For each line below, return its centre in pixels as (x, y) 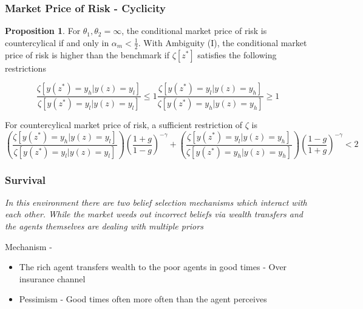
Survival (25, 179)
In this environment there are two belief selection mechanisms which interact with (156, 202)
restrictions (25, 68)
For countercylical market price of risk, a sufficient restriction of (124, 125)
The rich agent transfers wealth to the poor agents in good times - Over (153, 267)
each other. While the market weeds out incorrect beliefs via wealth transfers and (154, 214)
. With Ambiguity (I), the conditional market (222, 42)
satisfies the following (237, 54)
